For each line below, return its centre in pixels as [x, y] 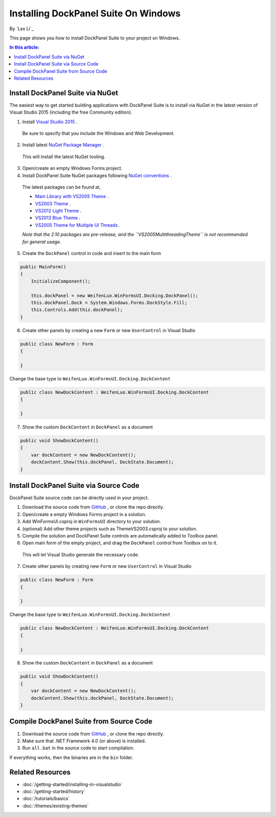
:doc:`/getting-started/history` [54, 791]
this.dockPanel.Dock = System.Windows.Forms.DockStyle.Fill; [109, 303]
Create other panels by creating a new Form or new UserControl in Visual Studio [109, 330]
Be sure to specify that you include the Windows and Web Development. [98, 133]
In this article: [24, 47]
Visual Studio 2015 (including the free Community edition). [71, 112]
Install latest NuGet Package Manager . [63, 145]
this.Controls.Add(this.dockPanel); [77, 310]
